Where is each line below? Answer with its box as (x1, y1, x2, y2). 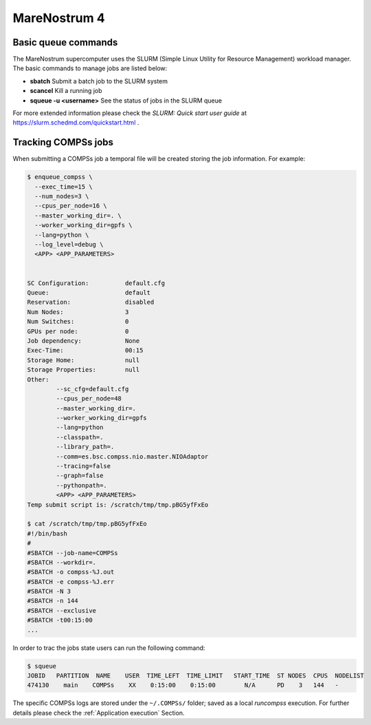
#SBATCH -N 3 (27, 587, 71, 596)
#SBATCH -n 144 (27, 597, 78, 605)
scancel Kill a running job (30, 87, 102, 95)
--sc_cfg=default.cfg (56, 385, 129, 392)
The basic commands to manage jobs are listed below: (12, 64, 168, 72)
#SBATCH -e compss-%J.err (27, 578, 115, 585)
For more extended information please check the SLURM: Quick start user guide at (12, 109, 247, 117)
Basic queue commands (12, 36, 118, 48)
